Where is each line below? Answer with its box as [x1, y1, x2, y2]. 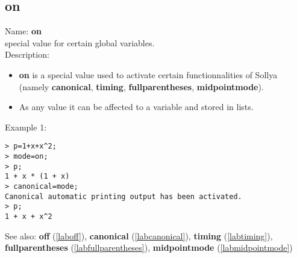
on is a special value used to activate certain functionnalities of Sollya [19, 68, 278, 81]
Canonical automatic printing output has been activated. [5, 192, 242, 201]
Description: [5, 48, 49, 61]
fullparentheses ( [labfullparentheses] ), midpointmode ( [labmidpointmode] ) [5, 241, 293, 254]
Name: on [5, 25, 42, 37]
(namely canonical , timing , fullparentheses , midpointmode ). [19, 80, 264, 93]
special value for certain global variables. [5, 36, 155, 49]
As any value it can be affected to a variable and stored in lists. [19, 100, 254, 113]
